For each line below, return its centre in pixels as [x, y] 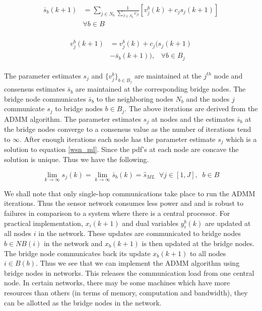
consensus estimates [35, 89]
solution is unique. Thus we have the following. [77, 159]
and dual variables [150, 223]
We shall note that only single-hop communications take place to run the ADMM [130, 193]
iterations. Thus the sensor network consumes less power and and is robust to [124, 203]
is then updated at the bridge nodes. [198, 243]
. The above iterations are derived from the [191, 108]
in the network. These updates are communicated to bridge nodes [140, 233]
